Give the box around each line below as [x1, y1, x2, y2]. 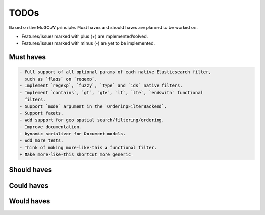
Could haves [9, 182, 49, 190]
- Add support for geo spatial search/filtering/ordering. [19, 117, 164, 123]
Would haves [9, 197, 50, 206]
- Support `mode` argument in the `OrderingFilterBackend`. [19, 104, 167, 109]
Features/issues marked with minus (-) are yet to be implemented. [21, 40, 155, 46]
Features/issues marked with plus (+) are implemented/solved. [21, 33, 148, 39]
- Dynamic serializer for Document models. [19, 131, 126, 136]
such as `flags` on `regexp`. [25, 76, 98, 81]
